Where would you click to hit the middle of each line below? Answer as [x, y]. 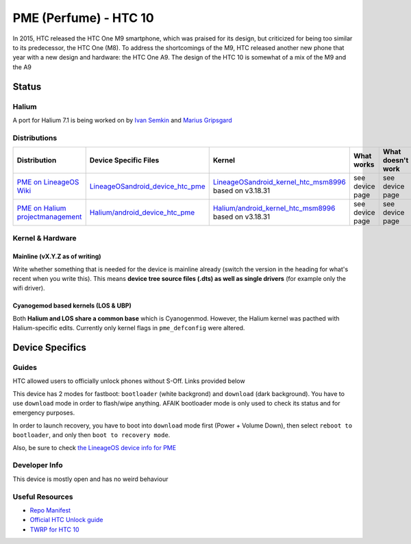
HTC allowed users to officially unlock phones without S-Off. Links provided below [129, 381]
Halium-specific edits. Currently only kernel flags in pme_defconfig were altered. [129, 328]
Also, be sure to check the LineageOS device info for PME [95, 447]
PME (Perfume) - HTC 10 [83, 18]
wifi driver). [29, 288]
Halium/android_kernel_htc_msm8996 [274, 208]
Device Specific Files [124, 160]
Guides [25, 367]
